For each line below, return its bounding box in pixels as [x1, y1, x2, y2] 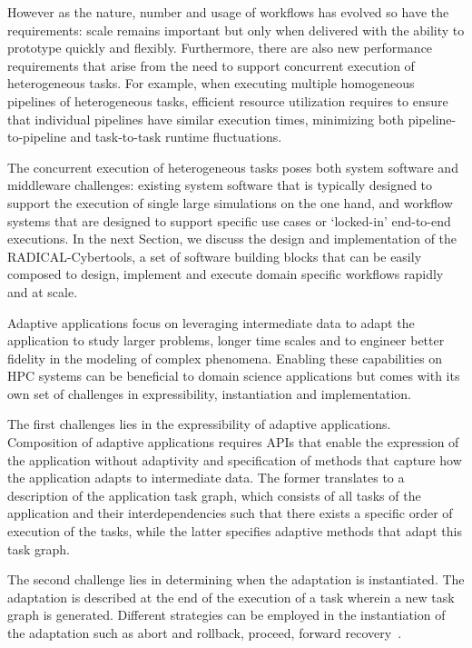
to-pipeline [7, 127, 66, 146]
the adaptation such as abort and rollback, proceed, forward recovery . [7, 623, 402, 642]
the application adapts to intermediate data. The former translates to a [7, 468, 405, 487]
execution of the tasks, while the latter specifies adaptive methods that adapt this [7, 522, 462, 541]
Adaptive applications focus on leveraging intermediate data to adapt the [7, 313, 415, 332]
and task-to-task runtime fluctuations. [70, 127, 282, 146]
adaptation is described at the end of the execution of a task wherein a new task [7, 587, 455, 606]
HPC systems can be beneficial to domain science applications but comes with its [7, 366, 460, 385]
